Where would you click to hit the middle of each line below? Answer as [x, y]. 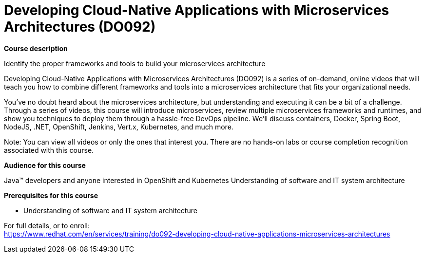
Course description [36, 48]
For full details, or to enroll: [47, 225]
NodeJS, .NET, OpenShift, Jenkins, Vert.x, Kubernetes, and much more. [119, 127]
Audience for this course [45, 165]
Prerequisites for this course [51, 195]
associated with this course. [49, 150]
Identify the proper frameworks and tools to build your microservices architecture [135, 63]
